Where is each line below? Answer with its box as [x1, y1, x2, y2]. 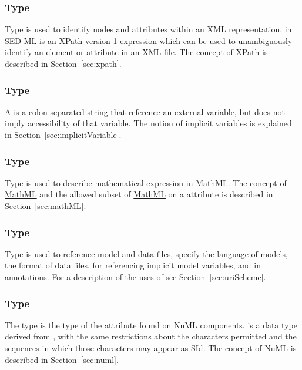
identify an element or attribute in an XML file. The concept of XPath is [5, 46, 268, 58]
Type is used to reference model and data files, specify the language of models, [5, 247, 288, 260]
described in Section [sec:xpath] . [5, 58, 122, 69]
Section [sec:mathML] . [5, 200, 86, 211]
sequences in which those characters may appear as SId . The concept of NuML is [5, 342, 297, 354]
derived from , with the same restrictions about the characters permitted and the [5, 330, 297, 342]
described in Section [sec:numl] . [5, 353, 119, 365]
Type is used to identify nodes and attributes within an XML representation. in [5, 23, 292, 35]
